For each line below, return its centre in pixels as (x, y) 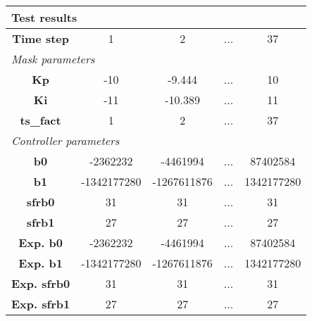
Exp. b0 (40, 243)
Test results (44, 17)
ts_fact (40, 120)
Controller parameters (65, 140)
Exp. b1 (40, 263)
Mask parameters (53, 59)
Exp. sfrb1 (41, 304)
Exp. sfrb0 (41, 283)
